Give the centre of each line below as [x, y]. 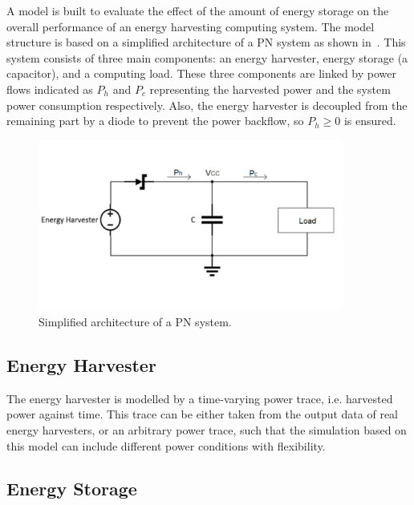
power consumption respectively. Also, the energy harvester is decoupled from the [207, 105]
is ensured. [370, 121]
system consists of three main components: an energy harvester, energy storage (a [207, 57]
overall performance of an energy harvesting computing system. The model [191, 26]
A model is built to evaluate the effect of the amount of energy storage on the [198, 10]
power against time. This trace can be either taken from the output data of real [202, 414]
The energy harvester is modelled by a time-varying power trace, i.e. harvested [200, 398]
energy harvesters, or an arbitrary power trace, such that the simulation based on [207, 429]
